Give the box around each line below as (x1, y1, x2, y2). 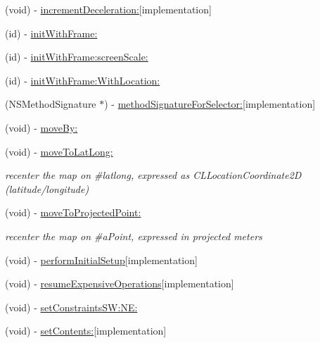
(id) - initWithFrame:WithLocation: (5, 73, 160, 87)
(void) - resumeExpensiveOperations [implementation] (5, 276, 234, 291)
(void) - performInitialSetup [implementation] (5, 252, 198, 267)
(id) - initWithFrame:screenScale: (5, 49, 148, 64)
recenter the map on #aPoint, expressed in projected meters (5, 228, 262, 243)
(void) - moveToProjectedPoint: (5, 205, 141, 220)
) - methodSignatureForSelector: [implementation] (104, 96, 316, 111)
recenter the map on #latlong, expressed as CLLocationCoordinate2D (5, 168, 302, 182)
